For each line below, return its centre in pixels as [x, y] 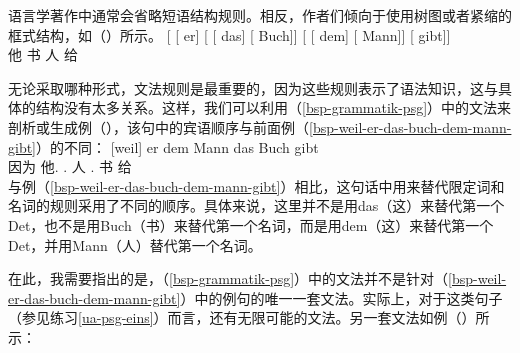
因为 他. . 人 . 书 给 [70, 166]
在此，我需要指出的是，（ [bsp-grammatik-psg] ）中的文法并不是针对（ [228, 278]
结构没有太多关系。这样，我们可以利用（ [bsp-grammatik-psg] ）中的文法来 [273, 107]
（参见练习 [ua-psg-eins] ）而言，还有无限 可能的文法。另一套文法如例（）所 [249, 317]
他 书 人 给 [43, 54]
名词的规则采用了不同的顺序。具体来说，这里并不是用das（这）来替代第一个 [256, 205]
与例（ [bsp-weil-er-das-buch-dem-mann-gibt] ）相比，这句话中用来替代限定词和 [256, 185]
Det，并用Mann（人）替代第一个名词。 [135, 244]
